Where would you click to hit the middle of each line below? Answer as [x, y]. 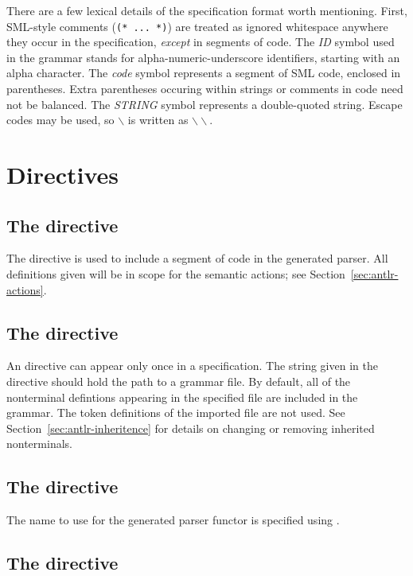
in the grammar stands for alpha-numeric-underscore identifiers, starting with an [203, 57]
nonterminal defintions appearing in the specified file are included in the [182, 397]
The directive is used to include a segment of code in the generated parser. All [197, 258]
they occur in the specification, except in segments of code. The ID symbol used [201, 42]
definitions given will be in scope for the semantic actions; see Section [176, 273]
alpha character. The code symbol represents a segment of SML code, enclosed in [204, 73]
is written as [158, 120]
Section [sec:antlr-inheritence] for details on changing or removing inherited [191, 428]
